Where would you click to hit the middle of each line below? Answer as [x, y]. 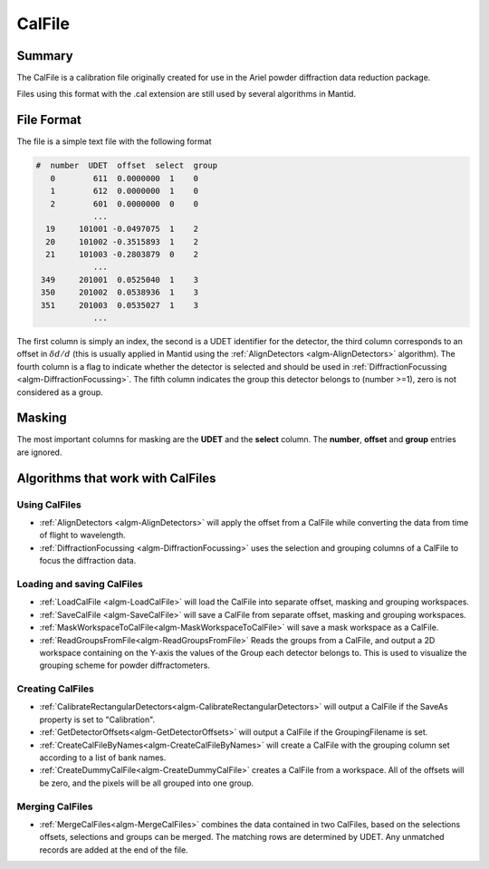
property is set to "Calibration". [97, 719]
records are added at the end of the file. [114, 850]
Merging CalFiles [55, 806]
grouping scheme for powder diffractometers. [125, 665]
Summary [45, 56]
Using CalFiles [49, 505]
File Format [49, 120]
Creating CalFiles [55, 689]
